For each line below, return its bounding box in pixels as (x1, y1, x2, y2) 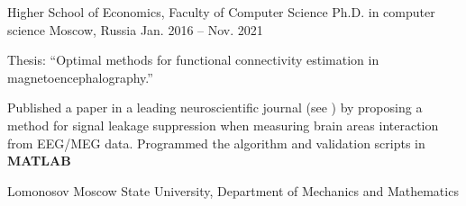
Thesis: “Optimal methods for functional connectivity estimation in (7, 50, 379, 69)
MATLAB (7, 151, 71, 170)
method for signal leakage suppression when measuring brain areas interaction (7, 115, 439, 134)
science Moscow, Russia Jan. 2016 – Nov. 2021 (7, 20, 263, 39)
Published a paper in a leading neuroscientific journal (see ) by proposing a (7, 98, 423, 117)
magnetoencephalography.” (7, 67, 153, 86)
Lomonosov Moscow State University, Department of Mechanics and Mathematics (7, 181, 459, 200)
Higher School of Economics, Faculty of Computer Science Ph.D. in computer (7, 3, 435, 21)
